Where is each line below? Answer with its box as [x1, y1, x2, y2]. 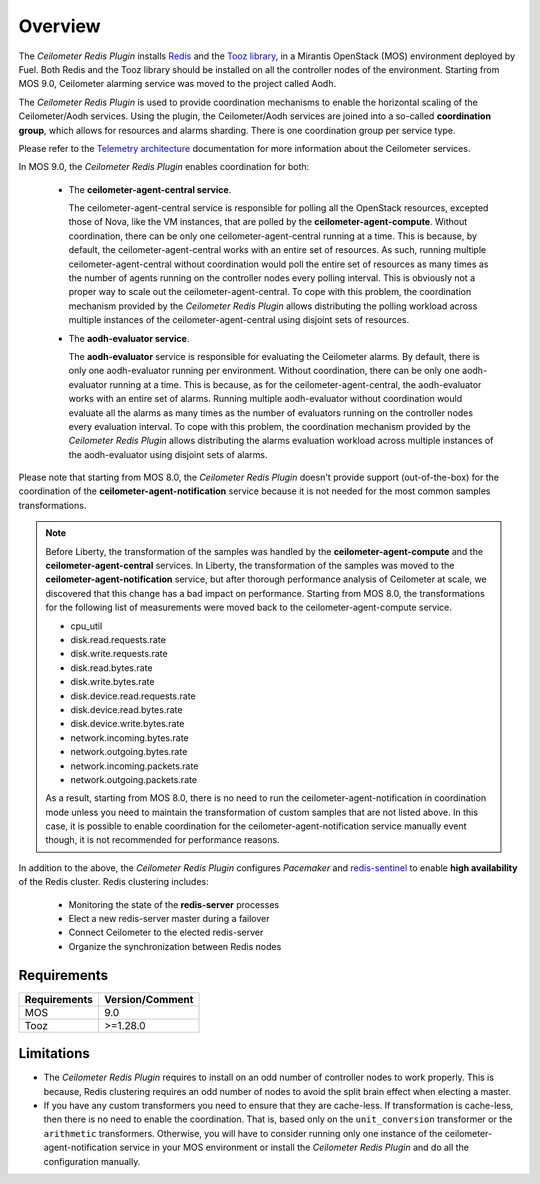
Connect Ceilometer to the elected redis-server [68, 926, 264, 939]
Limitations [18, 1045, 90, 1062]
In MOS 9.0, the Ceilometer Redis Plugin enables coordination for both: [18, 161, 310, 173]
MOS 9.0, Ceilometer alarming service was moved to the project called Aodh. [18, 78, 337, 90]
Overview [18, 15, 101, 37]
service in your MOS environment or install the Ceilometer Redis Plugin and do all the [119, 1141, 470, 1154]
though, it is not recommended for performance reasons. [45, 834, 280, 846]
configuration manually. [43, 1155, 141, 1167]
